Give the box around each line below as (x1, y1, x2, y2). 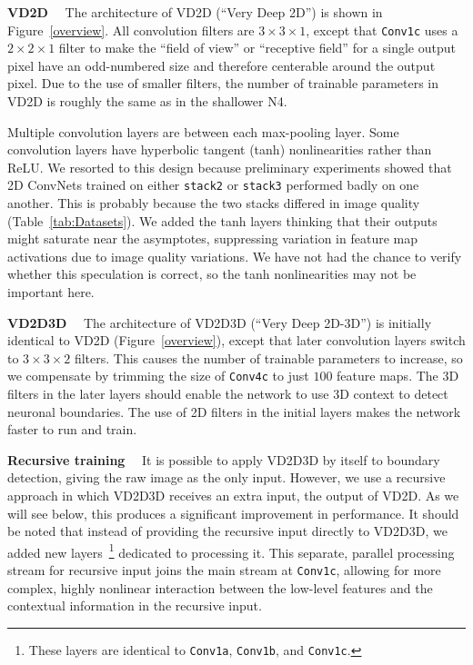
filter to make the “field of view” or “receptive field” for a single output (58, 38, 456, 57)
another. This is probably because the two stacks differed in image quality (7, 194, 420, 213)
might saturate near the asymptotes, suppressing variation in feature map (7, 229, 418, 248)
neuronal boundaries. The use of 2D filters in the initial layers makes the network (7, 402, 461, 421)
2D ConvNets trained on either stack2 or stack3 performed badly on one (7, 175, 419, 194)
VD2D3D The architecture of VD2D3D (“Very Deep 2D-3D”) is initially (7, 313, 432, 332)
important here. (7, 283, 95, 302)
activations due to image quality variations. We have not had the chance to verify (7, 246, 462, 265)
